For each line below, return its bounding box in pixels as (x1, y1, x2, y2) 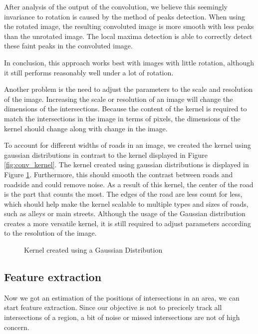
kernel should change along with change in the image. (4, 123, 168, 133)
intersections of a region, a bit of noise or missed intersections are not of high (4, 312, 240, 323)
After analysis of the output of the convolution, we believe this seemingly (4, 1, 228, 11)
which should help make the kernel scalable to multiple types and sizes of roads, (4, 198, 249, 209)
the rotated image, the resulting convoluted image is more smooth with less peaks (4, 21, 254, 31)
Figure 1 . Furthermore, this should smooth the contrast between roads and (4, 169, 233, 179)
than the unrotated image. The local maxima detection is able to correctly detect (4, 30, 253, 41)
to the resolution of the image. (4, 228, 97, 238)
